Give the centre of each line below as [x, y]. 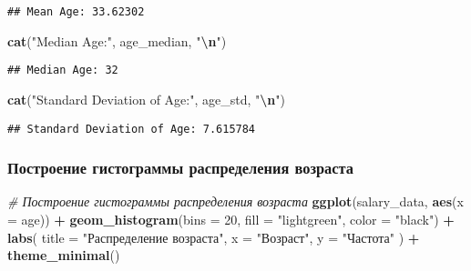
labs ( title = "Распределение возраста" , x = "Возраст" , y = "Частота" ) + [214, 237]
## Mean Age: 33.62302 [76, 12]
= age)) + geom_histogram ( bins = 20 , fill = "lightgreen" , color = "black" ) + [231, 219]
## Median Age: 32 [63, 70]
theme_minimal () [64, 255]
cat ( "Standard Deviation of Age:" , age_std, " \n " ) [146, 99]
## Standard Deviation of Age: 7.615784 [132, 129]
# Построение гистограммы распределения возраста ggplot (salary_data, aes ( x [235, 201]
